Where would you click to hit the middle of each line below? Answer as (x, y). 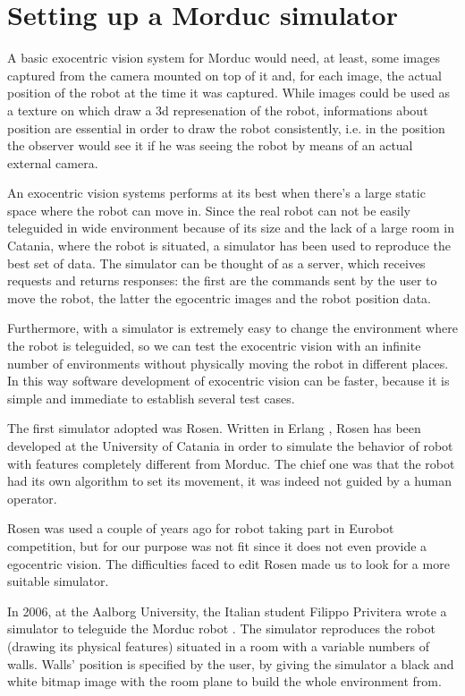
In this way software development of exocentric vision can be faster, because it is (228, 381)
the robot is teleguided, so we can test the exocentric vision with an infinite (214, 346)
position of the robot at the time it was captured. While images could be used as (229, 93)
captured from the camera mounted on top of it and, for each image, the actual (224, 75)
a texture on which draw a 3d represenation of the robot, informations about (218, 110)
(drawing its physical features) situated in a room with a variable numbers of (218, 645)
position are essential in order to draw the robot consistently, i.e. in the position (226, 127)
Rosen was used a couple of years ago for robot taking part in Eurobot (201, 528)
